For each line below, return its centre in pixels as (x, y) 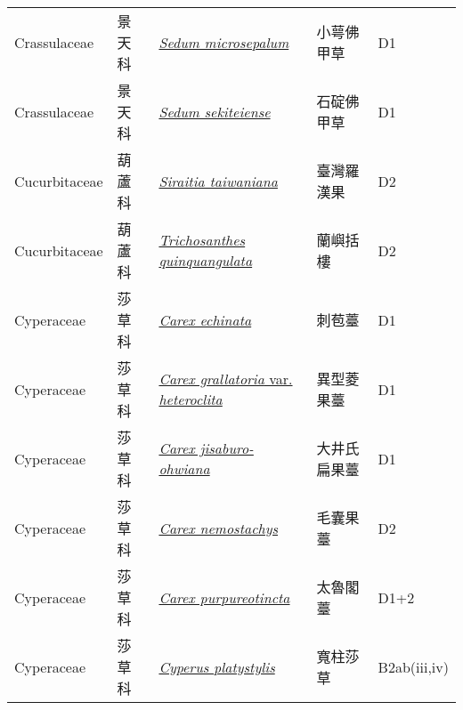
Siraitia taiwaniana (218, 181)
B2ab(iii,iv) (413, 666)
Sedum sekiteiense (215, 111)
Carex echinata (205, 319)
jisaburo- (227, 448)
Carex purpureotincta (224, 597)
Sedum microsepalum (224, 42)
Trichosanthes (202, 240)
